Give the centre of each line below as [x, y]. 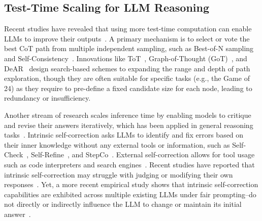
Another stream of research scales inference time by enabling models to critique [128, 115]
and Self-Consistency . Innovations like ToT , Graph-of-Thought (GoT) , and [126, 58]
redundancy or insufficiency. [47, 98]
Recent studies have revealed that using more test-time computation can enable [128, 29]
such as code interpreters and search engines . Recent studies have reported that [129, 164]
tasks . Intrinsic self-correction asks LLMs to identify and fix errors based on [124, 135]
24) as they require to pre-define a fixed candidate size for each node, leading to [128, 88]
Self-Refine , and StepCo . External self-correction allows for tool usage [143, 154]
